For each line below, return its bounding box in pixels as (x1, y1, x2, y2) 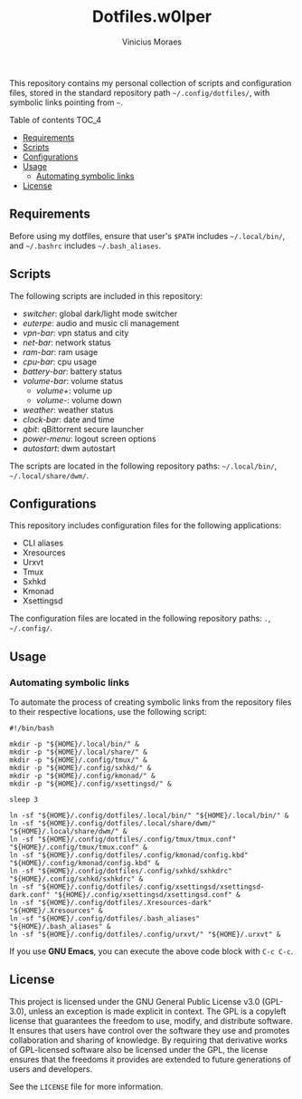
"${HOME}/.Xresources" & (9, 906, 103, 916)
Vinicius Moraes (121, 36, 183, 47)
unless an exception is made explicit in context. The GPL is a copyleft (28, 1006, 287, 1017)
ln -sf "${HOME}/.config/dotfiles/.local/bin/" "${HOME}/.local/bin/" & (9, 811, 289, 821)
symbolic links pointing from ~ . (9, 97, 124, 108)
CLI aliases (22, 537, 64, 549)
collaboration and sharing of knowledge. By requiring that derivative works (9, 1035, 288, 1046)
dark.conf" (9, 891, 51, 900)
